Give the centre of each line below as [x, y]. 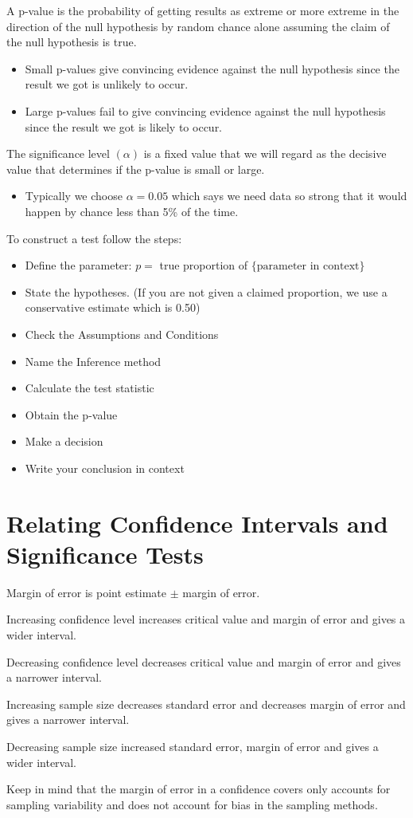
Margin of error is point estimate [86, 592]
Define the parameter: [78, 265]
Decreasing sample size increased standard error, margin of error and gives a [193, 746]
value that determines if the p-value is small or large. [136, 169]
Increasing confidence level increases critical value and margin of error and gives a [206, 619]
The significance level [58, 153]
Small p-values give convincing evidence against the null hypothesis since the [212, 68]
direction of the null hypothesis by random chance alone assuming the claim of [198, 26]
